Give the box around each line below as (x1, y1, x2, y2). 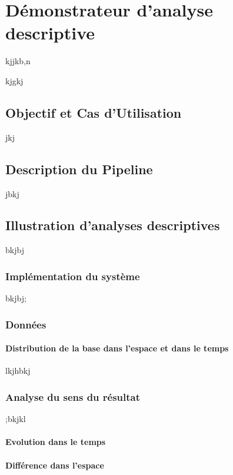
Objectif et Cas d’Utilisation (5, 103, 182, 121)
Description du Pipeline (5, 160, 153, 178)
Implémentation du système (5, 268, 140, 283)
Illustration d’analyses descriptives (5, 216, 220, 234)
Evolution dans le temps (5, 436, 106, 448)
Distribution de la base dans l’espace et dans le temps (5, 342, 229, 354)
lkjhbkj (5, 364, 31, 377)
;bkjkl (5, 413, 26, 425)
